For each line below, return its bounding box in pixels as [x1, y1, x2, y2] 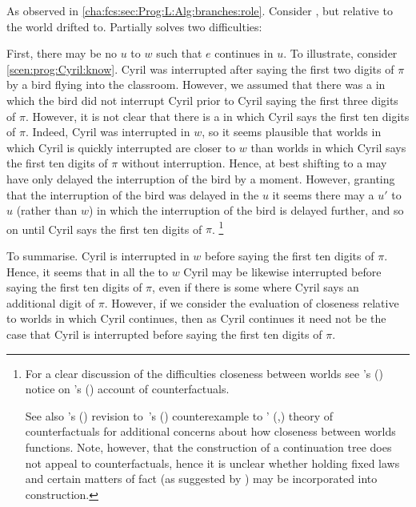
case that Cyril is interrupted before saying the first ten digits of [6, 325, 322, 342]
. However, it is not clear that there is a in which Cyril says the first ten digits [25, 107, 410, 124]
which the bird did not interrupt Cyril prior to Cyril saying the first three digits [6, 91, 398, 108]
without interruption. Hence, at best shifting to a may [121, 155, 387, 171]
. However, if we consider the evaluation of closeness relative [104, 294, 399, 311]
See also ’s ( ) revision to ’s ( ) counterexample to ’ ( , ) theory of [25, 407, 334, 424]
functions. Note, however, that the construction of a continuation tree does [25, 438, 392, 455]
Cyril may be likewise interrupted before [183, 263, 382, 280]
